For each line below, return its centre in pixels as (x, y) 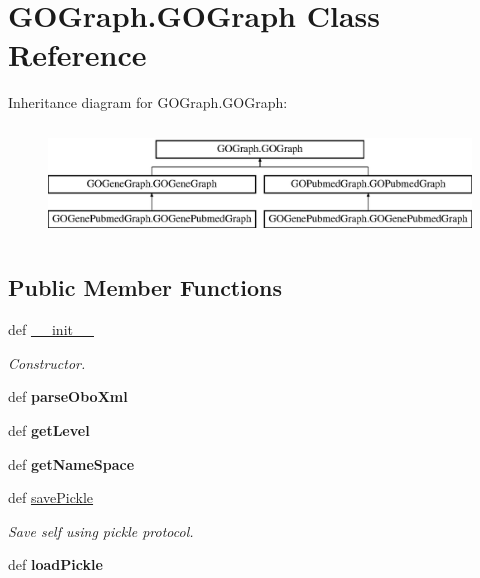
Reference (77, 54)
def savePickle (51, 497)
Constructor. (47, 362)
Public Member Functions (145, 287)
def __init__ (51, 329)
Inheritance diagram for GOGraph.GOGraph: (148, 102)
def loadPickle (55, 564)
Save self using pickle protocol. (101, 530)
